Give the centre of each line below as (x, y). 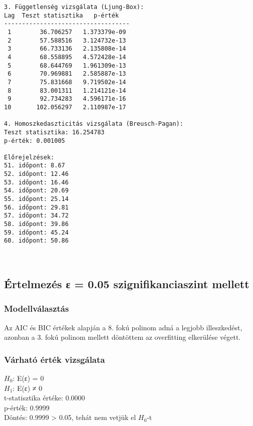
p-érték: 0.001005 (35, 141)
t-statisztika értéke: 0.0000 (45, 398)
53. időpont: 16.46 (36, 182)
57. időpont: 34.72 (36, 216)
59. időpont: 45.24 (36, 232)
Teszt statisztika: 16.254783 (54, 132)
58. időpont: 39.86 (36, 224)
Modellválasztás (37, 308)
